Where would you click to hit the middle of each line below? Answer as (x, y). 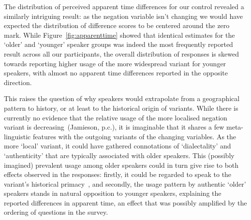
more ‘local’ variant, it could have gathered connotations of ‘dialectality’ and (118, 146)
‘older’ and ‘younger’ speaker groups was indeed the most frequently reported (118, 44)
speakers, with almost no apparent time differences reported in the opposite (116, 73)
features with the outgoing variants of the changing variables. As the (134, 136)
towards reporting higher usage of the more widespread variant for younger (115, 63)
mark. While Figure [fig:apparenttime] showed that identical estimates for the (119, 35)
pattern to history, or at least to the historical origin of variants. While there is (121, 108)
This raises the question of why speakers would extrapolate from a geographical (122, 98)
